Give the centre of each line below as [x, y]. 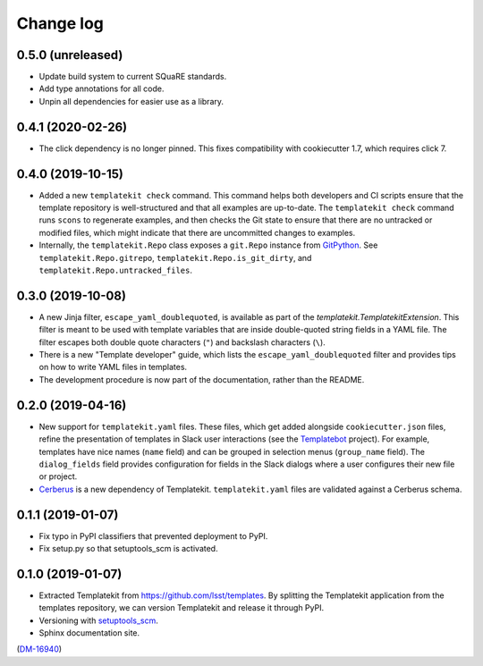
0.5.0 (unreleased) [70, 55]
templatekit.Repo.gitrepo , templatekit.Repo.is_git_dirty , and [175, 257]
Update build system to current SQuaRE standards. [133, 77]
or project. [58, 476]
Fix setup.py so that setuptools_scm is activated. [128, 549]
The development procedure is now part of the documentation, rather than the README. [202, 379]
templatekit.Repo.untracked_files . [115, 270]
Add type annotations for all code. [102, 89]
